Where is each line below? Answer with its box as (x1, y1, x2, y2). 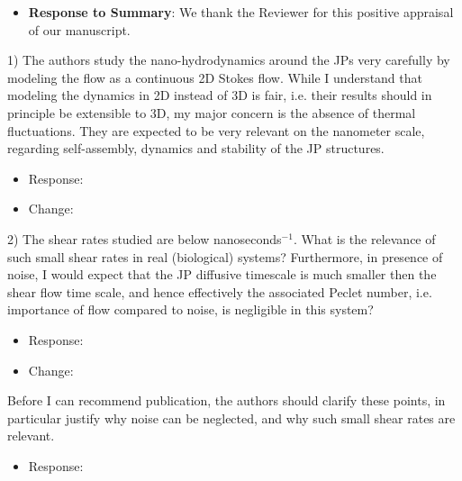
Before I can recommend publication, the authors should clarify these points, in (7, 391, 446, 410)
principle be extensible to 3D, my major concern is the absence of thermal (7, 103, 416, 122)
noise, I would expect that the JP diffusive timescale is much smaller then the (7, 265, 437, 284)
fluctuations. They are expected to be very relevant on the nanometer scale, (7, 121, 425, 140)
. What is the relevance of (293, 229, 436, 248)
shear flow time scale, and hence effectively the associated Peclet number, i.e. (7, 282, 432, 301)
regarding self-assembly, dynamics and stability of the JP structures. (7, 139, 385, 158)
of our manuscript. (28, 20, 131, 39)
